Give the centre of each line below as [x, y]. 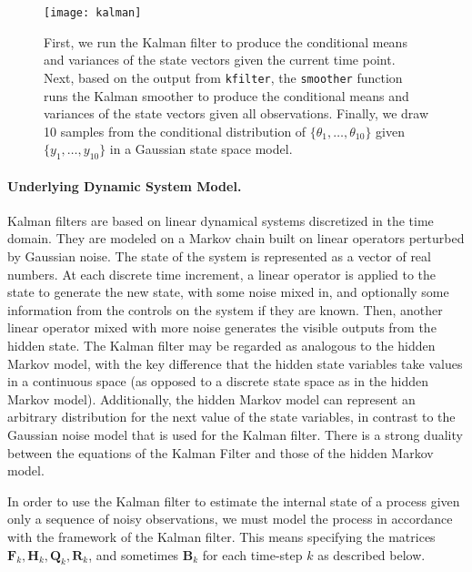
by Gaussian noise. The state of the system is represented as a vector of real [219, 256]
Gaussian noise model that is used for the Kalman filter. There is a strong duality [235, 434]
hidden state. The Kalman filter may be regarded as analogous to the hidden [221, 346]
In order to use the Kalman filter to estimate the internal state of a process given [234, 500]
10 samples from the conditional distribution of [175, 131]
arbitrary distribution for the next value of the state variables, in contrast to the [231, 417]
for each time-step [252, 554]
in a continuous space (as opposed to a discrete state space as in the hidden [218, 381]
